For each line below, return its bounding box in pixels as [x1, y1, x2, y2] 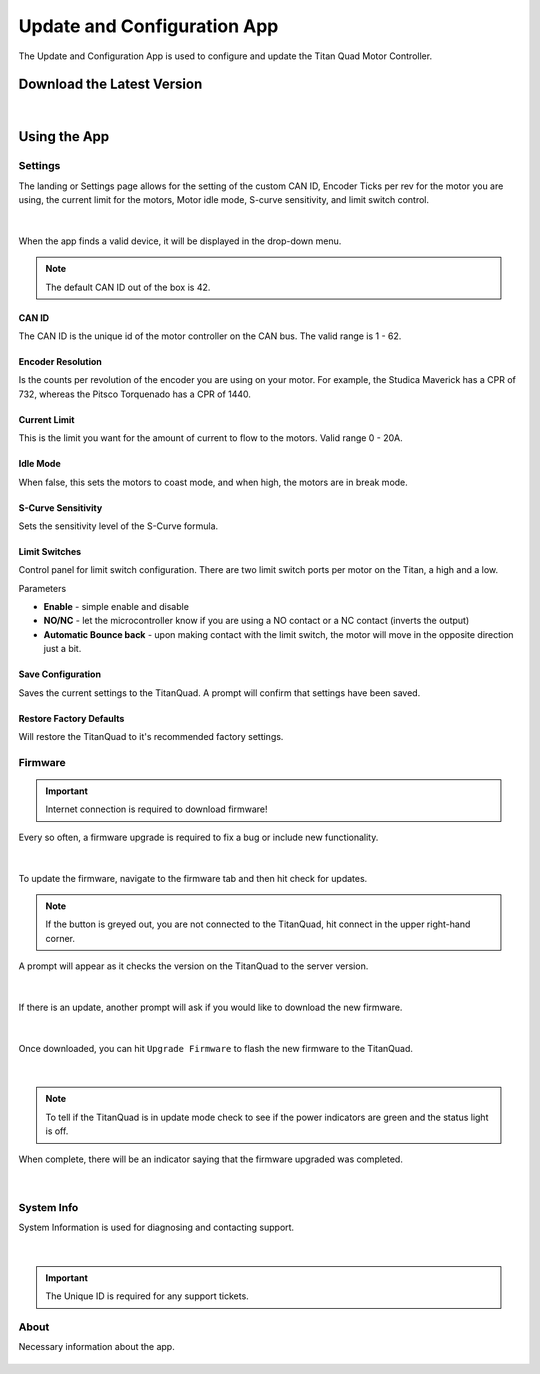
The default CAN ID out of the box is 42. [45, 281, 211, 293]
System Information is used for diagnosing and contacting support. [18, 1221, 295, 1234]
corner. [45, 932, 75, 944]
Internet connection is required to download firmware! [45, 803, 268, 815]
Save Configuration [18, 668, 102, 680]
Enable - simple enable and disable [43, 601, 190, 613]
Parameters [18, 582, 67, 594]
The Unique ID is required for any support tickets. [45, 1290, 249, 1302]
